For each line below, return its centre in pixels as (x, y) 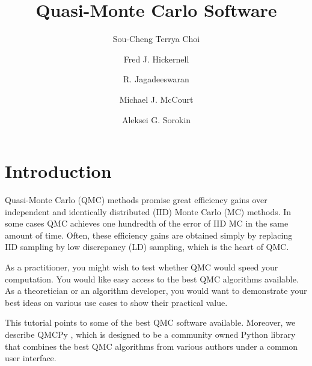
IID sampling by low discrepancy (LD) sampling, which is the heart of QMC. (147, 247)
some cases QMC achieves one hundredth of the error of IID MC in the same (147, 223)
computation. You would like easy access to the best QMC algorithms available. (152, 279)
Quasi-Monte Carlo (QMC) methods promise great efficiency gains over (136, 200)
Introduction (58, 171)
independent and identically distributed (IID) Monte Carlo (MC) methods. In (148, 211)
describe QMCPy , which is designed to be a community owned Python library (150, 334)
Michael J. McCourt (156, 99)
